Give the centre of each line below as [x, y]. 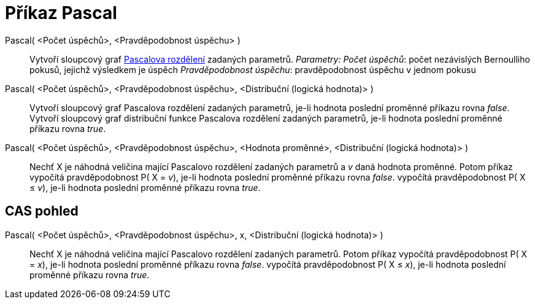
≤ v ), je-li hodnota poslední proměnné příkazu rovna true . [145, 187]
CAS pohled [42, 211]
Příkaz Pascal [61, 13]
